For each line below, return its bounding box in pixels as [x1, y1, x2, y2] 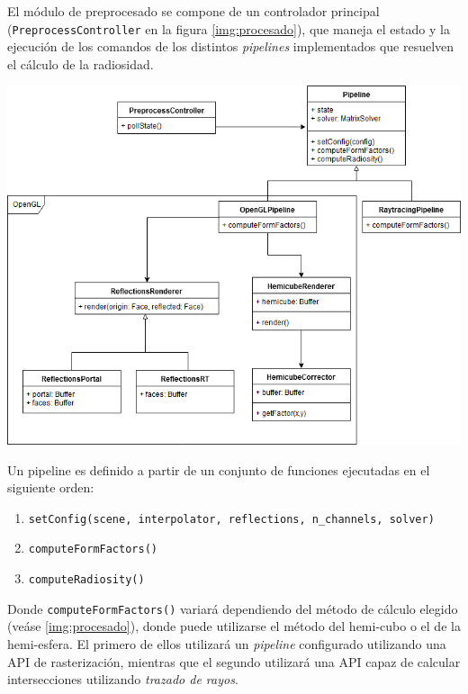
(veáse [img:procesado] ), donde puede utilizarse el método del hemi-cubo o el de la [7, 617, 461, 635]
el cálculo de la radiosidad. [7, 54, 154, 73]
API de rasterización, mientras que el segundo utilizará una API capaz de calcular [7, 652, 461, 671]
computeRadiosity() [28, 573, 145, 587]
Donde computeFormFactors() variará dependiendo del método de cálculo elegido [7, 599, 458, 617]
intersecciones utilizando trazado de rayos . [7, 670, 238, 689]
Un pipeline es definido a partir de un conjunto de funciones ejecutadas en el [7, 460, 430, 479]
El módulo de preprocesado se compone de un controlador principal [7, 2, 380, 20]
